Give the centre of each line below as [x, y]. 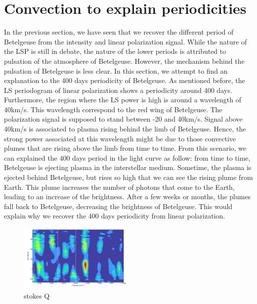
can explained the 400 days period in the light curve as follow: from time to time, [127, 157]
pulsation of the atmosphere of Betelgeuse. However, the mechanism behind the [124, 61]
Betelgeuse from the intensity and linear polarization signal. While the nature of [126, 41]
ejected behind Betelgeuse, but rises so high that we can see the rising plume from [128, 177]
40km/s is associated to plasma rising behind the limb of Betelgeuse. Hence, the [125, 129]
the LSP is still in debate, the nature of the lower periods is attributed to [115, 51]
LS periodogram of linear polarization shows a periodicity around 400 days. [118, 90]
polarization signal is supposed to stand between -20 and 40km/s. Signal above [123, 119]
